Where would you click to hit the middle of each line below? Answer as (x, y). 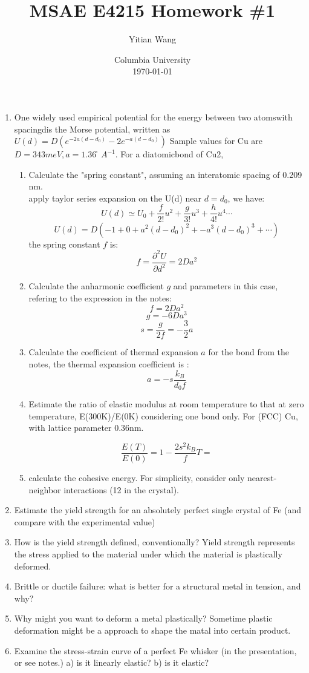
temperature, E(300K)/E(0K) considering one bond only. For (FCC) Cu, (163, 415)
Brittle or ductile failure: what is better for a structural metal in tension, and (158, 586)
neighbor (45, 489)
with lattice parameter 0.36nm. (86, 428)
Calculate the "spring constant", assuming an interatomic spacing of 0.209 (165, 174)
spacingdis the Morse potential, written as (92, 129)
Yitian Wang (152, 39)
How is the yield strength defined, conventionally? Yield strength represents (154, 542)
